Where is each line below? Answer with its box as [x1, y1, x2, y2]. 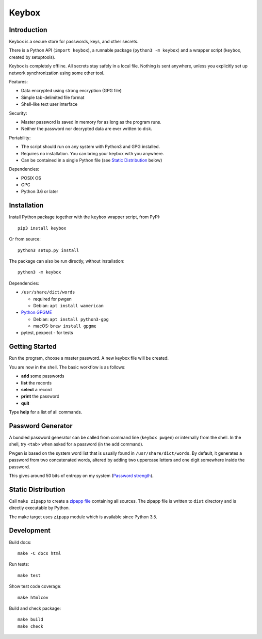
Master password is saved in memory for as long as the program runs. [21, 119, 162, 125]
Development [9, 527, 51, 535]
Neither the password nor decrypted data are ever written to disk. [21, 126, 152, 132]
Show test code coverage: [9, 583, 62, 589]
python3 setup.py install [17, 247, 80, 253]
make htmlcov [17, 594, 49, 600]
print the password [21, 393, 60, 399]
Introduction [9, 26, 48, 34]
